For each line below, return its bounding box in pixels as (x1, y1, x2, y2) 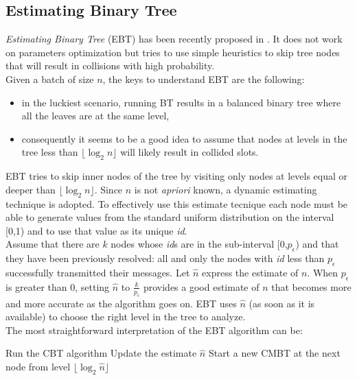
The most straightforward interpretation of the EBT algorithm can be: (5, 322, 303, 337)
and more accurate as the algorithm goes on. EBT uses (5, 296, 237, 310)
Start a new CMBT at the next (208, 346, 341, 360)
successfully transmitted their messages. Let (5, 265, 190, 279)
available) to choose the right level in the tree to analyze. (5, 309, 246, 324)
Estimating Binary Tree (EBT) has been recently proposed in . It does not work (5, 32, 343, 46)
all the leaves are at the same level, (21, 108, 170, 123)
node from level (5, 359, 71, 373)
